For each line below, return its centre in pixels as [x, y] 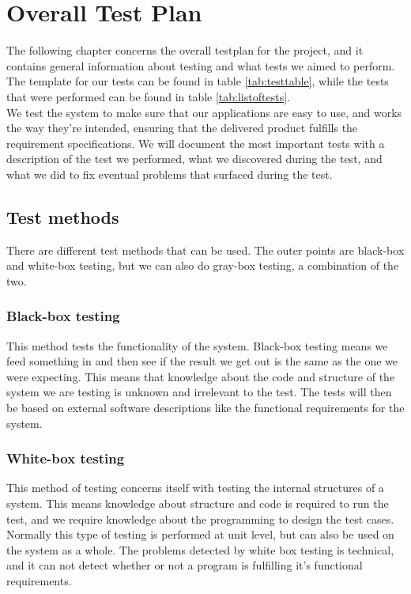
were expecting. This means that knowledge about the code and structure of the [201, 376]
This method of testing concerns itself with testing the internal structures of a [195, 488]
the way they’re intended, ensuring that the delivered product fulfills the [182, 128]
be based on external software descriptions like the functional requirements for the [205, 408]
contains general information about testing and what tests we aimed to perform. [201, 65]
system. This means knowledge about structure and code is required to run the [198, 503]
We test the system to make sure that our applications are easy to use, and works [204, 112]
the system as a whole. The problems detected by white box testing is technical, [200, 549]
